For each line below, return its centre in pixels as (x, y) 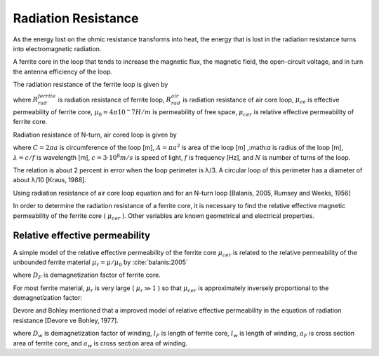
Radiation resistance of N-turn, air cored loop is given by (95, 135)
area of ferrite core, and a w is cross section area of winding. (100, 344)
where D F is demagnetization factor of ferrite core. (87, 276)
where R (26, 100)
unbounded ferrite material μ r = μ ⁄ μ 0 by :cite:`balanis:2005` (101, 263)
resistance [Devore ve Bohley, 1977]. (66, 320)
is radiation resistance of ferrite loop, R (115, 100)
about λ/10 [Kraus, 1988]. (50, 180)
